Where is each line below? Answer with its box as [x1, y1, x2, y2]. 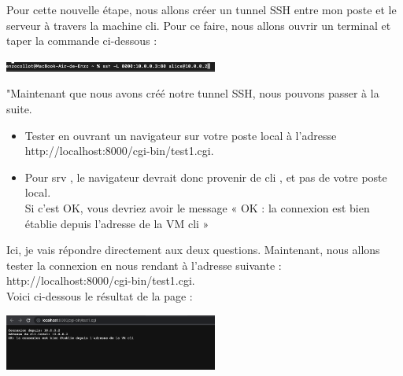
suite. [6, 100, 32, 116]
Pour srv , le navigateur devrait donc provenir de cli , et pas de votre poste [24, 168, 387, 185]
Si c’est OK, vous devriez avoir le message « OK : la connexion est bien [24, 199, 370, 216]
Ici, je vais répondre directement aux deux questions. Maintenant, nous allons [6, 241, 380, 258]
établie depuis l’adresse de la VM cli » [24, 215, 209, 231]
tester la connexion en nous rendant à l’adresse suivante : [6, 256, 282, 273]
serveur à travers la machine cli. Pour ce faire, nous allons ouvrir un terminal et [6, 17, 391, 33]
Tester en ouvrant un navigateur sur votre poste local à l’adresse [24, 127, 337, 143]
